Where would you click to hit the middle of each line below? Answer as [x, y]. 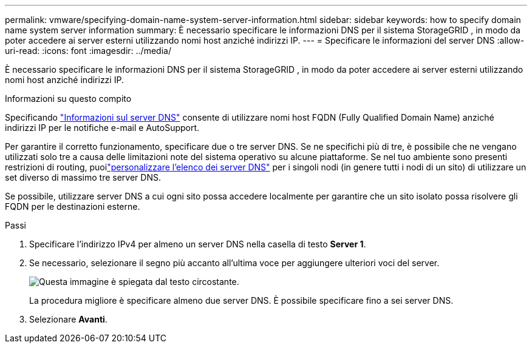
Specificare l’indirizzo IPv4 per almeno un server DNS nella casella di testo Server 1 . [198, 244]
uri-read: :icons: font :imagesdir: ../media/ [88, 51]
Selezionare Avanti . [68, 319]
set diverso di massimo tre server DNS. [83, 177]
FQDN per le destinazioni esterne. [73, 206]
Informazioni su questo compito [68, 99]
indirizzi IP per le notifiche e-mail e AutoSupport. [102, 128]
